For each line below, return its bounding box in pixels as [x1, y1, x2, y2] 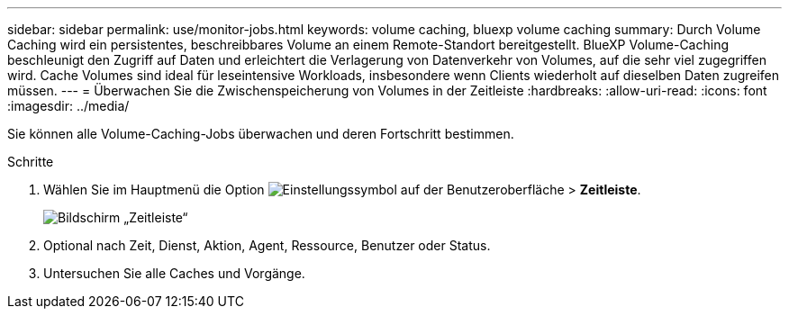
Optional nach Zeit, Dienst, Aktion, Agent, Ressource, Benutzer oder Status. [43, 238, 491, 253]
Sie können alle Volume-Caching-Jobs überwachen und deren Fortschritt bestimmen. [7, 126, 514, 141]
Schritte [7, 154, 54, 169]
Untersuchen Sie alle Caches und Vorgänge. [43, 266, 305, 281]
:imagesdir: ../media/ [7, 98, 130, 113]
